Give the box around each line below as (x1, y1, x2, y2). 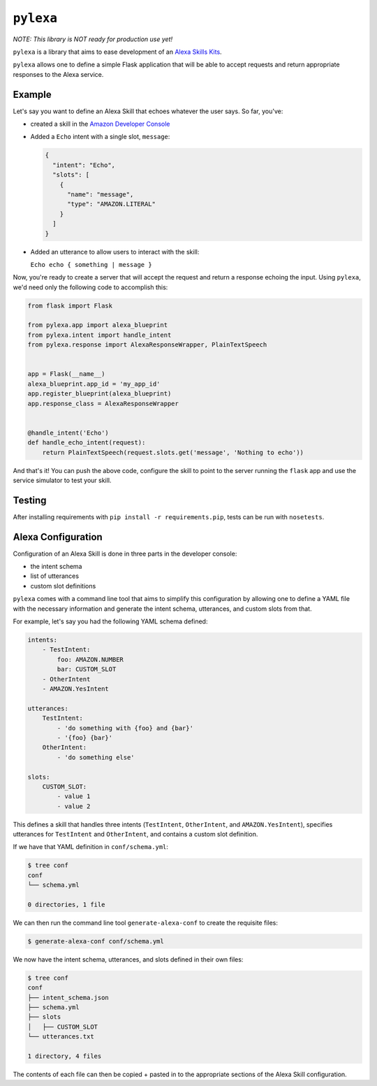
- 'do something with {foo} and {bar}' (57, 724, 193, 732)
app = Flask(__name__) (27, 370, 105, 378)
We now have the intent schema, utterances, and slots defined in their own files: (13, 955, 244, 964)
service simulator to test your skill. (13, 476, 112, 484)
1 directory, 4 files (27, 1052, 102, 1060)
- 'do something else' (57, 753, 135, 761)
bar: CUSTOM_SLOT (57, 665, 117, 674)
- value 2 (57, 802, 91, 810)
